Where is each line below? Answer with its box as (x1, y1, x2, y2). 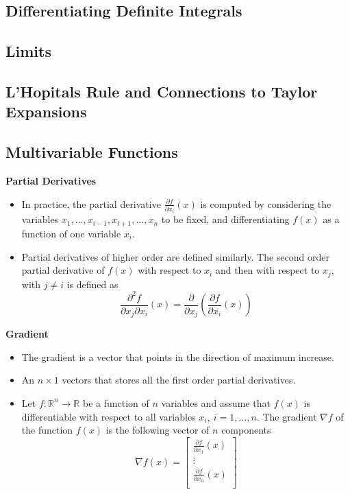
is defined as (66, 277, 118, 291)
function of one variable (21, 226, 121, 240)
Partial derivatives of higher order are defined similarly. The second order (21, 249, 329, 263)
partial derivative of (21, 263, 105, 277)
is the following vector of (105, 423, 210, 437)
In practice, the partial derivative (21, 196, 161, 211)
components (221, 423, 271, 437)
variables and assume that (161, 395, 271, 410)
